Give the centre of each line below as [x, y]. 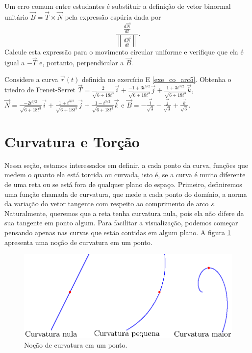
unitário [16, 16]
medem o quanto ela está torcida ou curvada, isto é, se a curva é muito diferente [125, 175]
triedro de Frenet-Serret [40, 90]
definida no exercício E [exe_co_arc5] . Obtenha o [157, 79]
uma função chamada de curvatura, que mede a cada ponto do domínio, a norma [126, 194]
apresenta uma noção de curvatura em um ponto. [78, 242]
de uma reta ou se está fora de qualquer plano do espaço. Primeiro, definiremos [123, 184]
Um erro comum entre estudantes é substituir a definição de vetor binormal [118, 6]
